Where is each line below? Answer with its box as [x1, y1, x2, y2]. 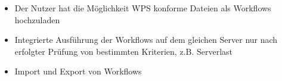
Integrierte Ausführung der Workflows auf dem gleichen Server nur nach [14, 33, 278, 46]
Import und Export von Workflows [14, 65, 142, 77]
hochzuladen [14, 13, 60, 26]
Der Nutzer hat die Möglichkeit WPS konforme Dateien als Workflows [14, 2, 271, 14]
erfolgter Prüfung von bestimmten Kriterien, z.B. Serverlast [14, 45, 233, 57]
